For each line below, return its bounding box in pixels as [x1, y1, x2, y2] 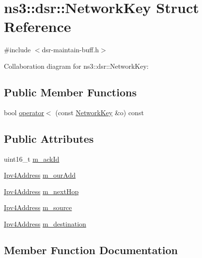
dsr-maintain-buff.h [42, 45, 99, 55]
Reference [4, 16, 71, 36]
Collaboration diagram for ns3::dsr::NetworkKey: [4, 61, 149, 71]
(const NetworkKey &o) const [55, 107, 144, 117]
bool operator [4, 107, 44, 117]
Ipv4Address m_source [4, 202, 72, 212]
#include [4, 45, 31, 55]
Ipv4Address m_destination [4, 218, 86, 228]
